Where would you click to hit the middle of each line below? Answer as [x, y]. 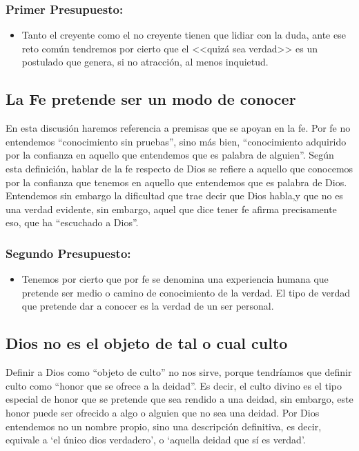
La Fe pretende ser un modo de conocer [151, 99]
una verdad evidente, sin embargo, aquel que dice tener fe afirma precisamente [171, 209]
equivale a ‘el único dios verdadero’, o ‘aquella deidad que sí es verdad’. [156, 440]
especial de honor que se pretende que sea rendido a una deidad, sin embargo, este [179, 399]
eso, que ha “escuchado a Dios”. [72, 222]
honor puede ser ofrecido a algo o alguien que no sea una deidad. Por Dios [163, 412]
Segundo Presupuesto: [68, 253]
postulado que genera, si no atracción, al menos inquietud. [145, 62]
